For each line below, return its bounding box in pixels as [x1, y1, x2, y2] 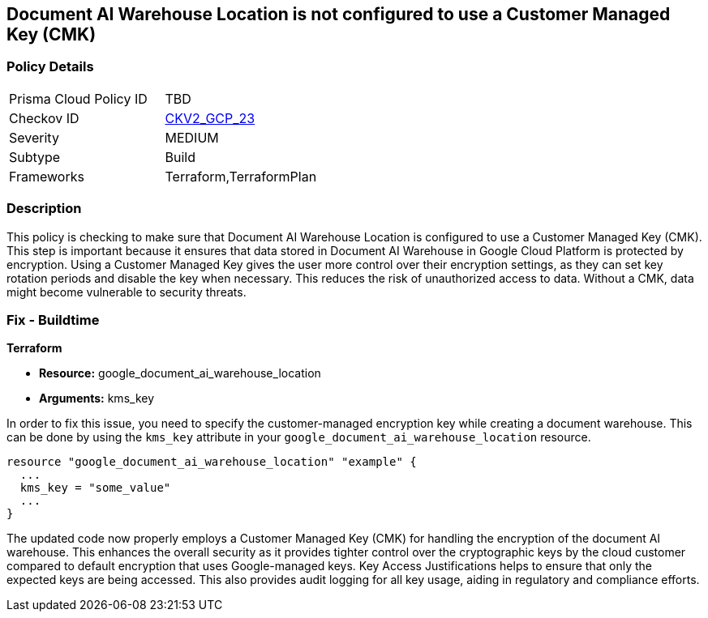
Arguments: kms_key [39, 391, 155, 406]
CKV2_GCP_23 [165, 109, 255, 126]
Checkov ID [9, 109, 79, 126]
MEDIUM [165, 129, 219, 146]
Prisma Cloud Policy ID [9, 90, 148, 107]
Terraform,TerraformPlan [165, 168, 317, 185]
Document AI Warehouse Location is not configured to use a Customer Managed [6, 4, 671, 24]
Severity [9, 129, 59, 146]
